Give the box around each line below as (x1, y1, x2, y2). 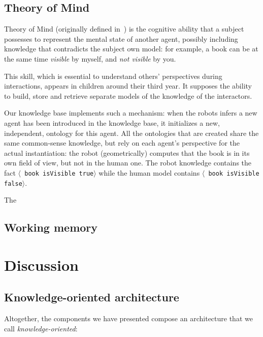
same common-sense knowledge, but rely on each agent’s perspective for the (4, 137, 240, 148)
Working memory (4, 219, 98, 235)
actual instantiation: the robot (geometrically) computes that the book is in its (4, 147, 250, 158)
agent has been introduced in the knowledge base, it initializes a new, (4, 117, 220, 128)
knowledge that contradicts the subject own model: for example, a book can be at (4, 43, 258, 54)
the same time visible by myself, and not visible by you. (4, 53, 176, 64)
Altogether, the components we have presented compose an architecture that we (4, 313, 253, 324)
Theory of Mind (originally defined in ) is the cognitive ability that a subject (4, 23, 244, 34)
